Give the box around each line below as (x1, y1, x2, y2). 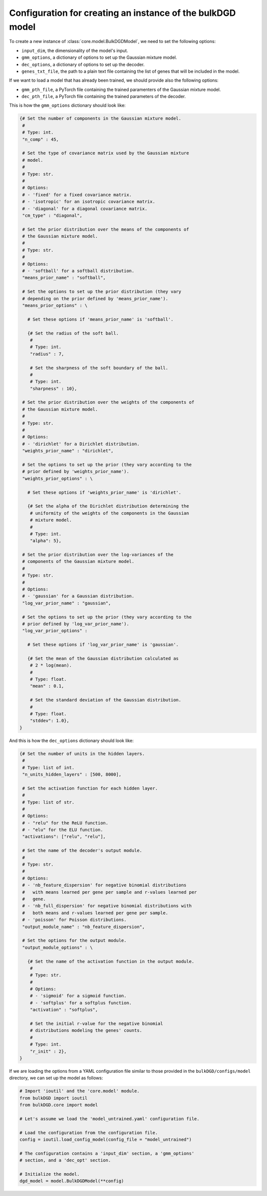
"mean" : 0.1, (30, 683, 64, 689)
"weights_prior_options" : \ (22, 475, 93, 481)
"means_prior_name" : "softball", (22, 275, 106, 280)
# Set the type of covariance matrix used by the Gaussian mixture (22, 150, 189, 156)
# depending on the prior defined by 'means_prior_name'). (22, 296, 169, 301)
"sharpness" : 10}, (30, 386, 78, 391)
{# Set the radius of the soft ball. (27, 330, 119, 336)
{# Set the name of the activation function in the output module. (27, 959, 195, 964)
